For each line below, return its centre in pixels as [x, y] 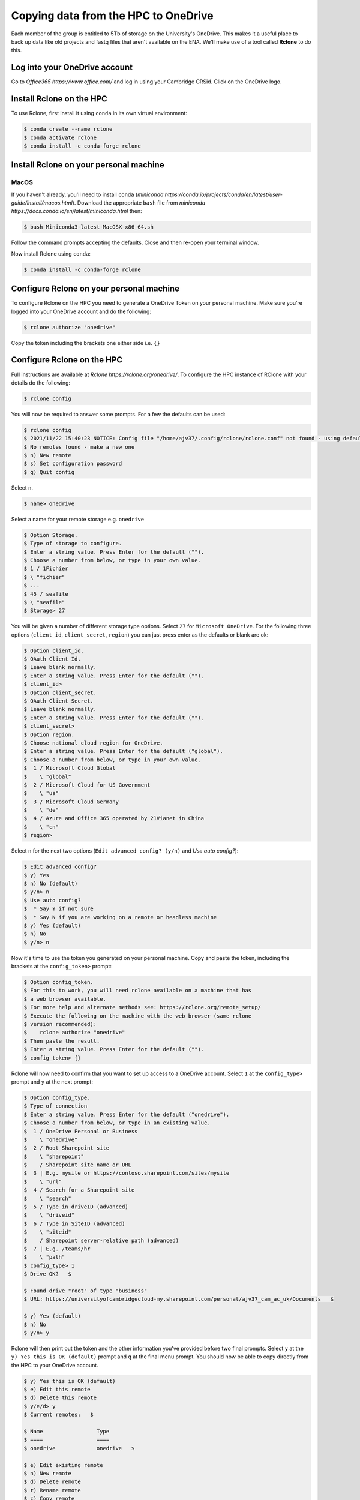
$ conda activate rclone [60, 137]
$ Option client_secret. [60, 692]
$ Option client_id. [54, 650]
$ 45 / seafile [46, 594]
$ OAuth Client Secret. [59, 701]
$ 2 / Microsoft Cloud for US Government [87, 785]
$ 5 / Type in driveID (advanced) [76, 1207]
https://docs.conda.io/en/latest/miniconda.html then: [76, 211]
